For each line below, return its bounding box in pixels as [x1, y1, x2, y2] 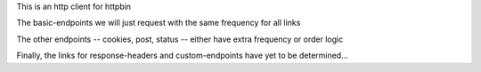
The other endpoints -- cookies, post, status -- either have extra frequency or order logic [16, 34, 344, 44]
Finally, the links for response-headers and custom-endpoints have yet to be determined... [16, 50, 349, 61]
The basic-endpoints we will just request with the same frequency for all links [16, 18, 301, 28]
